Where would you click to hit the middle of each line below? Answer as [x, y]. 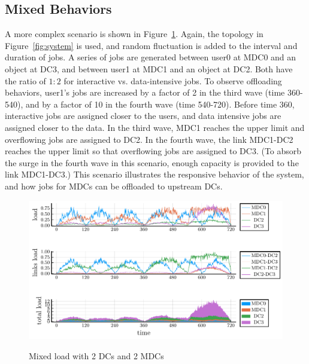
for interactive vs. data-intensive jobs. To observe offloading [173, 80]
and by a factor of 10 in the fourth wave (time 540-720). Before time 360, [160, 104]
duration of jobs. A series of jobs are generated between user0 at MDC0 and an [151, 57]
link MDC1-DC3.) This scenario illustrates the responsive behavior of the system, [154, 174]
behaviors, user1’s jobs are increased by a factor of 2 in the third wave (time [145, 92]
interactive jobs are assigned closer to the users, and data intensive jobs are [143, 116]
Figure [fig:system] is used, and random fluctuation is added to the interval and [151, 45]
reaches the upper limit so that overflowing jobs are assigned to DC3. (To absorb [153, 151]
